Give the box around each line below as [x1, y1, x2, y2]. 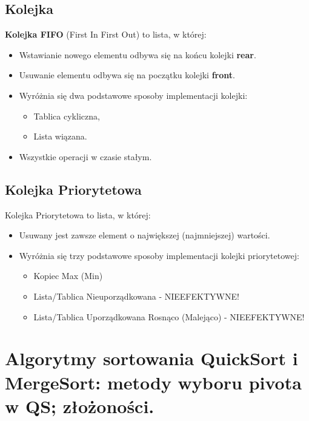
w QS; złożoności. [5, 393, 154, 418]
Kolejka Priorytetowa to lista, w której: [5, 208, 151, 221]
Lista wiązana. [33, 130, 87, 143]
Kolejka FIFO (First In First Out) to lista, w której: [5, 28, 207, 41]
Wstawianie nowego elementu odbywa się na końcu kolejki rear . [19, 48, 256, 61]
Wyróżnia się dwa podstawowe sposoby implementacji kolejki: [19, 89, 248, 101]
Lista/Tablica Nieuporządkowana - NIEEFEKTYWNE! [33, 289, 239, 302]
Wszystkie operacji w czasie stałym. [19, 150, 152, 163]
